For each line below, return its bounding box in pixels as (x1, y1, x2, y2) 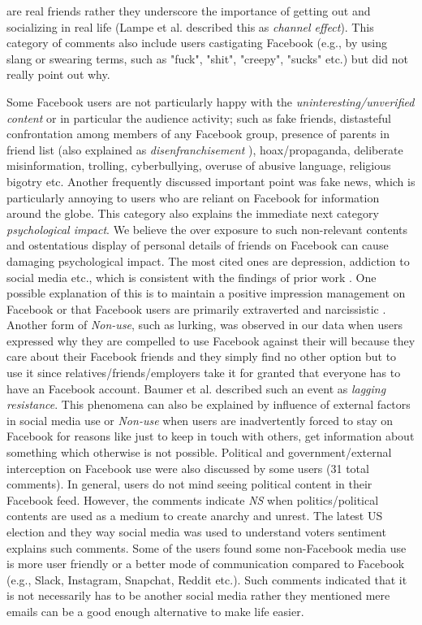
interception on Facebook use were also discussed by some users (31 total (6, 459, 369, 476)
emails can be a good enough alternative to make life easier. (6, 602, 304, 619)
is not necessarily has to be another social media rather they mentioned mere (6, 587, 390, 604)
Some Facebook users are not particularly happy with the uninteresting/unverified (6, 93, 415, 110)
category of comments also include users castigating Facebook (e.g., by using (6, 34, 387, 51)
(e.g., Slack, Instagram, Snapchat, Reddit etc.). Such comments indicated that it (6, 571, 407, 588)
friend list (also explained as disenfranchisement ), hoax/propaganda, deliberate (6, 141, 403, 158)
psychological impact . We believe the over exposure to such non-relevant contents (6, 220, 408, 237)
